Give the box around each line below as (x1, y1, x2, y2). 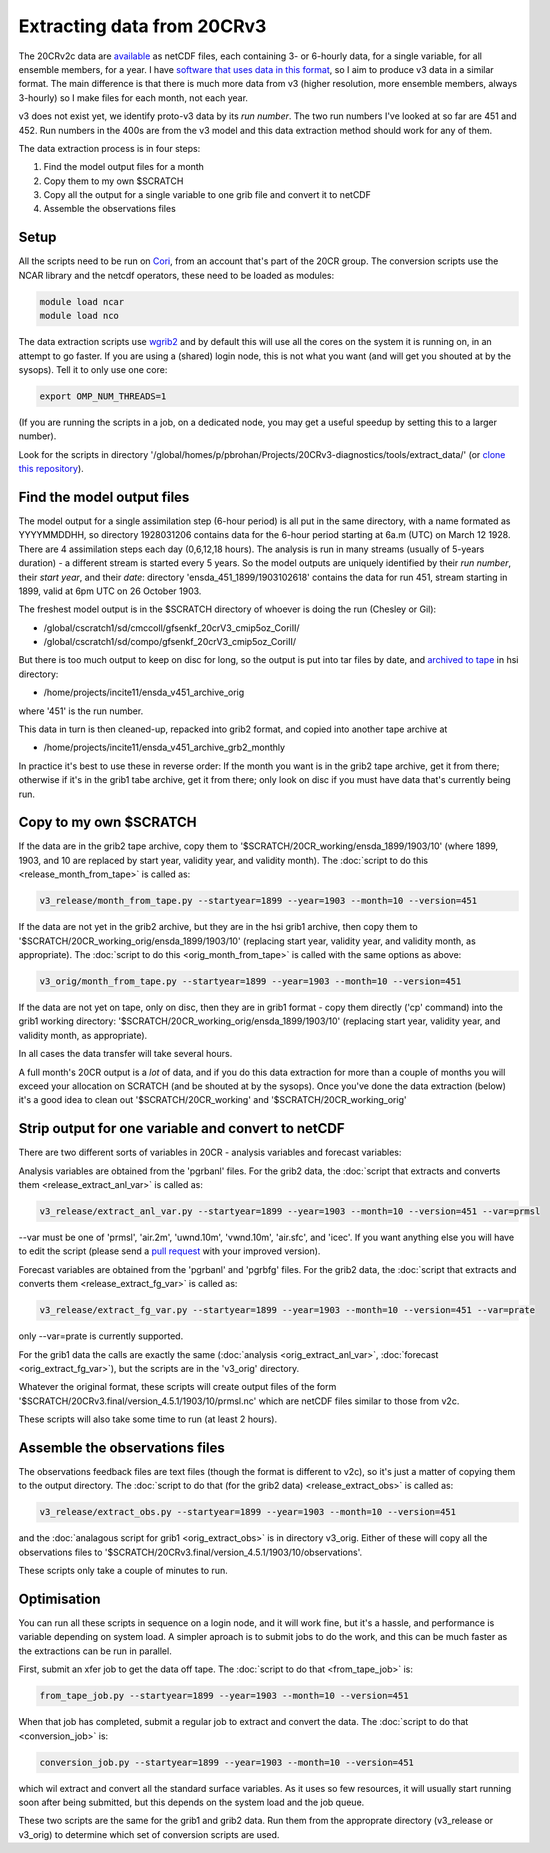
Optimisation (18, 1590, 101, 1607)
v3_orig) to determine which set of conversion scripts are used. (18, 1828, 280, 1840)
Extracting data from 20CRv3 (18, 15, 267, 37)
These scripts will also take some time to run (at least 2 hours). (18, 1413, 278, 1425)
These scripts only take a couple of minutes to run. (18, 1565, 229, 1577)
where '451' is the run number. (18, 705, 144, 717)
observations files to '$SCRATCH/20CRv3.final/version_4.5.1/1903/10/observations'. (18, 1546, 363, 1558)
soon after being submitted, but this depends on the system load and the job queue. (18, 1796, 365, 1808)
